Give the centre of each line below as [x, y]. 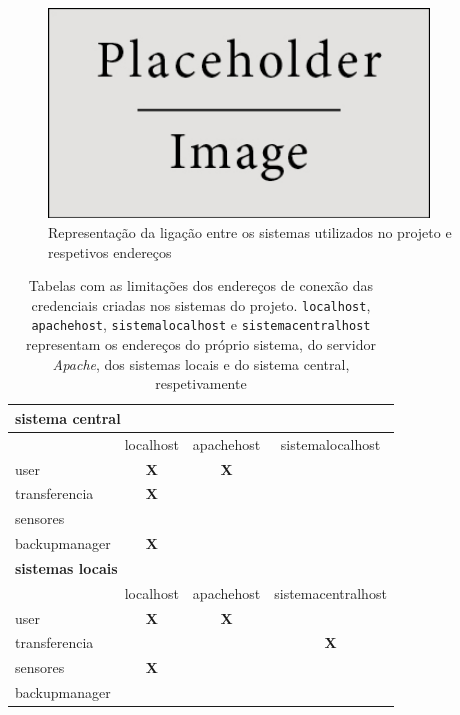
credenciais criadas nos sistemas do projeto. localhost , [201, 304]
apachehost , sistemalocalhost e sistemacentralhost [201, 324]
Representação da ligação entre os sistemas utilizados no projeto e [250, 232]
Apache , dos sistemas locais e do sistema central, [201, 363]
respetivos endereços [110, 251]
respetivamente [201, 383]
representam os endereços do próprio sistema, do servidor [200, 344]
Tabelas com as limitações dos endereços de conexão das [201, 285]
